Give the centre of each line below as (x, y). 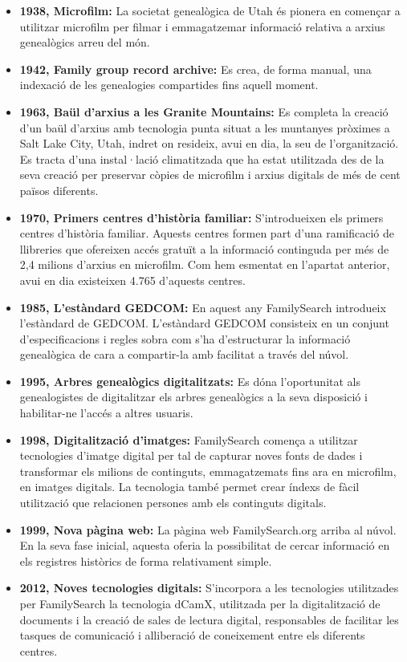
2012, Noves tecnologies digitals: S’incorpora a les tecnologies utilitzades (209, 588)
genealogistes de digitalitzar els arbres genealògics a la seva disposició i (193, 397)
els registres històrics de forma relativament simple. (146, 560)
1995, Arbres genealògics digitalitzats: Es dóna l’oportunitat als (190, 381)
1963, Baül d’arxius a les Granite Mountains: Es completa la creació (204, 111)
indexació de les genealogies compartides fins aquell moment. (169, 85)
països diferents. (59, 190)
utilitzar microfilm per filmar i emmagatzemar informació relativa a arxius (202, 26)
